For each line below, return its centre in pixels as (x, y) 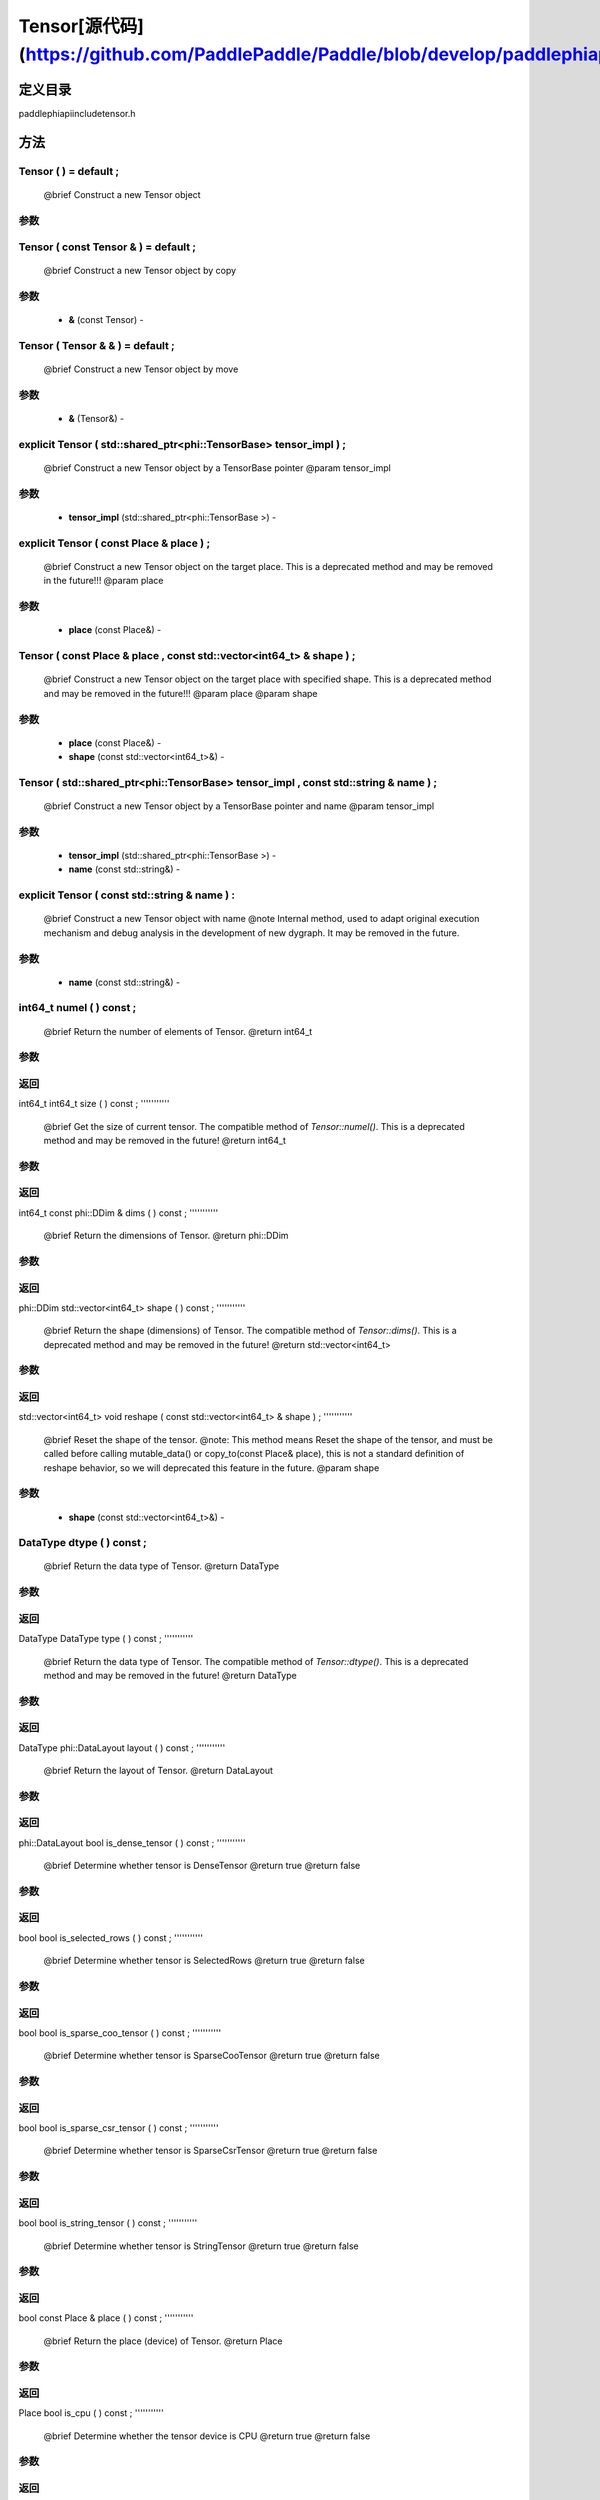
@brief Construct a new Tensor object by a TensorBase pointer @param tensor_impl (217, 468)
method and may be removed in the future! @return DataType (170, 1675)
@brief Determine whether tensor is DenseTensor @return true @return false (202, 1866)
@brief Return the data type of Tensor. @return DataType (161, 1566)
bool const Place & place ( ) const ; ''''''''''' (106, 2318)
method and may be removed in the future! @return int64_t (165, 1141)
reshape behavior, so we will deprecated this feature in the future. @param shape (211, 1467)
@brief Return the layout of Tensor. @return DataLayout (158, 1771)
